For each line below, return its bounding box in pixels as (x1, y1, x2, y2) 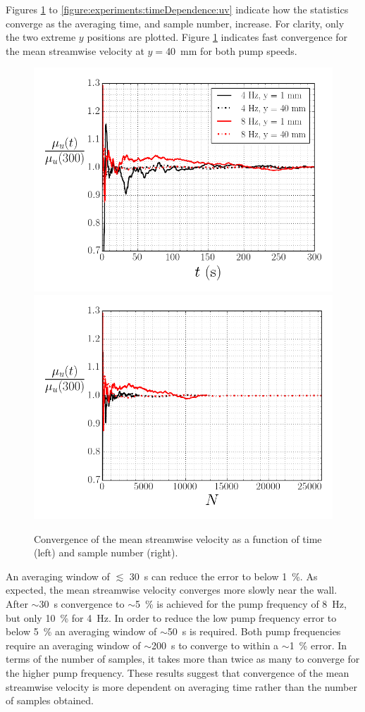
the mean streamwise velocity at (6, 43, 144, 58)
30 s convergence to (39, 596, 125, 611)
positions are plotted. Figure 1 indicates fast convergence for (87, 30, 348, 44)
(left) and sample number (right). (34, 545, 178, 560)
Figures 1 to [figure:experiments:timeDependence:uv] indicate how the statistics (6, 2, 349, 16)
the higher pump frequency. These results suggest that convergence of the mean (6, 665, 349, 680)
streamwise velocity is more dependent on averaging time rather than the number (6, 679, 357, 694)
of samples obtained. (6, 693, 94, 708)
